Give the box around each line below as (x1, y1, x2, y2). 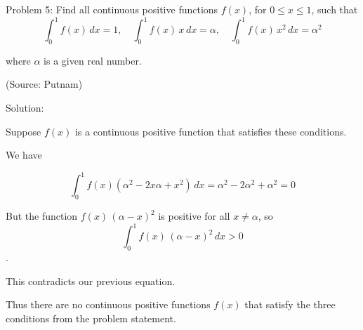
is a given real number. (44, 53, 142, 67)
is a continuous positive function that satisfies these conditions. (74, 124, 347, 138)
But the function (6, 209, 78, 223)
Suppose (6, 124, 41, 138)
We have (6, 147, 42, 162)
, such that (311, 2, 358, 16)
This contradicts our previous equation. (6, 273, 176, 288)
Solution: (6, 100, 44, 115)
